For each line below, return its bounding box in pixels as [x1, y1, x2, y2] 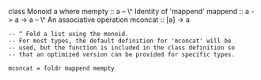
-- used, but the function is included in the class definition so [8, 44, 236, 52]
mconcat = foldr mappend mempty [8, 64, 115, 72]
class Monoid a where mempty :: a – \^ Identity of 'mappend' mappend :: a [8, 7, 250, 16]
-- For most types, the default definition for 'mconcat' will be [8, 37, 232, 45]
